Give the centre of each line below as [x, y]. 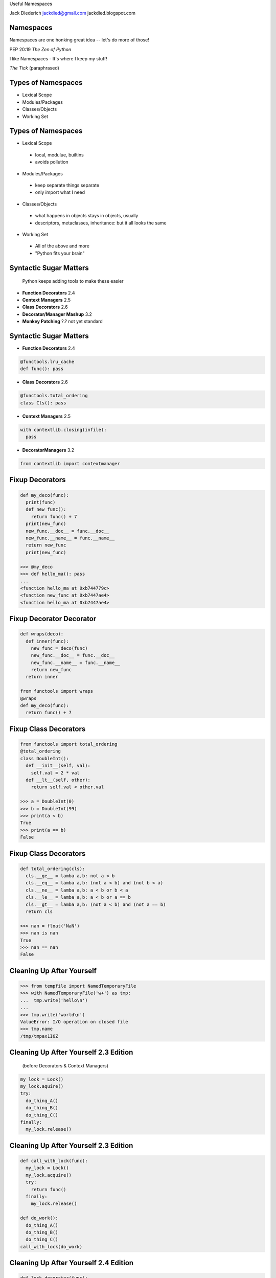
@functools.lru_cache [47, 362]
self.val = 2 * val [55, 773]
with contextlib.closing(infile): [63, 430]
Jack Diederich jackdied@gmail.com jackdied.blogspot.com [72, 13]
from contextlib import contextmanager [70, 464]
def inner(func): [47, 641]
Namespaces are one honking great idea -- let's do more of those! [79, 40]
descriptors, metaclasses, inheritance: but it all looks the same [101, 223]
